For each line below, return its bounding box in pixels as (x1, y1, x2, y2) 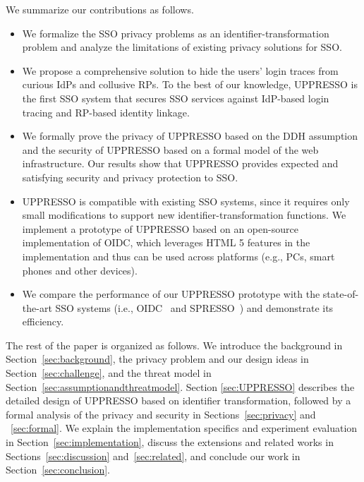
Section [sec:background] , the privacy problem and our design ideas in (6, 351, 309, 366)
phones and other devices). (22, 263, 138, 277)
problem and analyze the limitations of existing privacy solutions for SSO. (22, 40, 342, 54)
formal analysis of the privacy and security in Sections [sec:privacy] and (6, 406, 316, 421)
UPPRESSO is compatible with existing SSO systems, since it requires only (22, 193, 350, 208)
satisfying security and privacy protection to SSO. (22, 169, 238, 184)
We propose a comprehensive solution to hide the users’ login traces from (22, 63, 339, 78)
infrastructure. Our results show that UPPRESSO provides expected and (22, 156, 339, 171)
